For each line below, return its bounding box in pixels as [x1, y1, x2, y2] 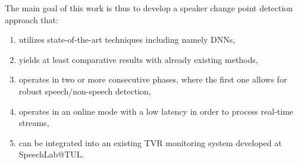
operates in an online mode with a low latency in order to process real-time [18, 105, 294, 117]
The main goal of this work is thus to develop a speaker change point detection [5, 2, 293, 14]
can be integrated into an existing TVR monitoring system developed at [18, 136, 282, 149]
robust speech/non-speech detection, [18, 84, 151, 97]
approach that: [5, 13, 58, 26]
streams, [18, 116, 49, 129]
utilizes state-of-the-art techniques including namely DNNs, [18, 33, 236, 46]
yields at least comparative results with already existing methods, [18, 53, 258, 65]
